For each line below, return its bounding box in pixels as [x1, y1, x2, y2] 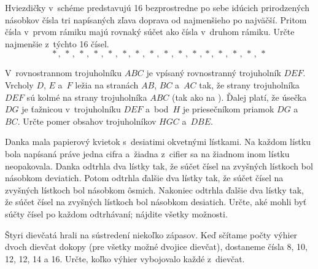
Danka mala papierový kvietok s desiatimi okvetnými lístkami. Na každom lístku [5, 135, 311, 148]
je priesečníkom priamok [182, 103, 274, 115]
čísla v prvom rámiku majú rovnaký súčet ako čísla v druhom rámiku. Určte [5, 25, 295, 38]
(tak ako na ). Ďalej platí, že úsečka [171, 90, 307, 103]
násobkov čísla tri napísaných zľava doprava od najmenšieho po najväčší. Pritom [5, 13, 307, 26]
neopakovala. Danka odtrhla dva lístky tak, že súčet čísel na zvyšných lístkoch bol [5, 159, 313, 172]
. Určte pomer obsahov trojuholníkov [17, 114, 157, 127]
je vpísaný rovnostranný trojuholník [146, 66, 281, 79]
